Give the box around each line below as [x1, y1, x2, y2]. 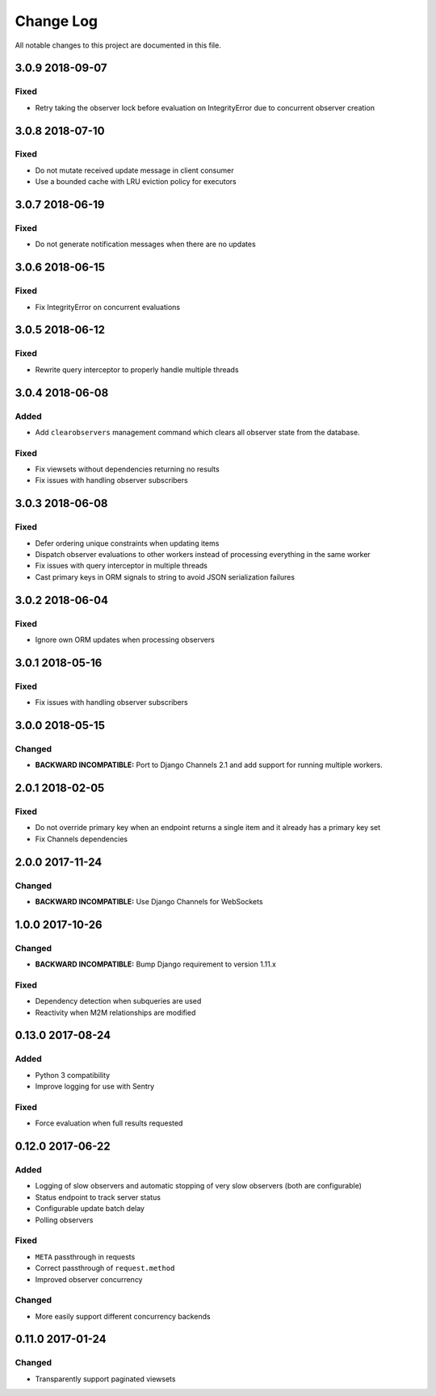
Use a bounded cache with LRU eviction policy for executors [35, 177, 237, 187]
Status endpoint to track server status [35, 1192, 161, 1202]
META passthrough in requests [35, 1251, 136, 1261]
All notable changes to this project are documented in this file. [15, 40, 221, 50]
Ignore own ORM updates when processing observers [35, 635, 216, 644]
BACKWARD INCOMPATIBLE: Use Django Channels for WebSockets [35, 896, 263, 906]
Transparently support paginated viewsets [35, 1373, 176, 1384]
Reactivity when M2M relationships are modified [35, 1008, 196, 1017]
